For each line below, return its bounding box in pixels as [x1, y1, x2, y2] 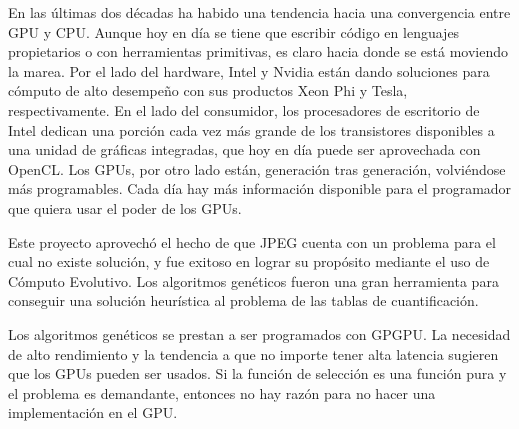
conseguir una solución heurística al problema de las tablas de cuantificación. [8, 290, 479, 311]
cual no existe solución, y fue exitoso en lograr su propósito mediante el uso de [8, 251, 490, 272]
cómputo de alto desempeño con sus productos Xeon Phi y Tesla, [8, 80, 408, 101]
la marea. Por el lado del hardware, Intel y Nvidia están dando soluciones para [8, 60, 490, 81]
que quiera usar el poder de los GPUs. [8, 197, 242, 218]
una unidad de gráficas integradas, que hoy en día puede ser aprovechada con [8, 139, 481, 160]
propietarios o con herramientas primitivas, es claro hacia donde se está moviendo [8, 41, 508, 62]
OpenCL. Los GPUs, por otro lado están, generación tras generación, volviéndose [8, 158, 506, 179]
